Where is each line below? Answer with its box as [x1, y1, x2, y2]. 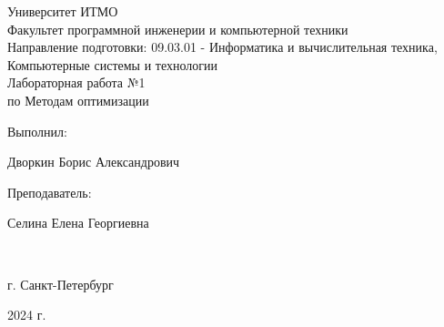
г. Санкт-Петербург [7, 274, 114, 293]
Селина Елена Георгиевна [7, 213, 149, 232]
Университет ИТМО [7, 2, 118, 20]
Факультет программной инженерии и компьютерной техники [7, 19, 348, 38]
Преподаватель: [7, 182, 92, 201]
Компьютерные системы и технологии [7, 55, 217, 74]
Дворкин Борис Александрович [7, 152, 180, 171]
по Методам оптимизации [7, 90, 149, 109]
